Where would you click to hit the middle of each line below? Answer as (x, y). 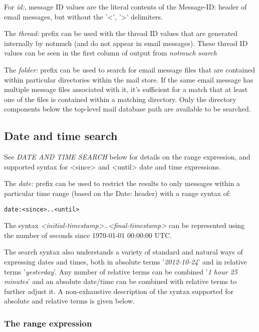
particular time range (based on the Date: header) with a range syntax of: (117, 193)
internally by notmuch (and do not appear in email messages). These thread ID (126, 43)
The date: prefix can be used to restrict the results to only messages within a (122, 183)
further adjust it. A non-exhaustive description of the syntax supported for (119, 291)
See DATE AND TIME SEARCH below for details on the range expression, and (127, 157)
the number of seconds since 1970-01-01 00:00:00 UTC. (88, 235)
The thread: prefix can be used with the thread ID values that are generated (121, 33)
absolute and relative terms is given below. (69, 301)
